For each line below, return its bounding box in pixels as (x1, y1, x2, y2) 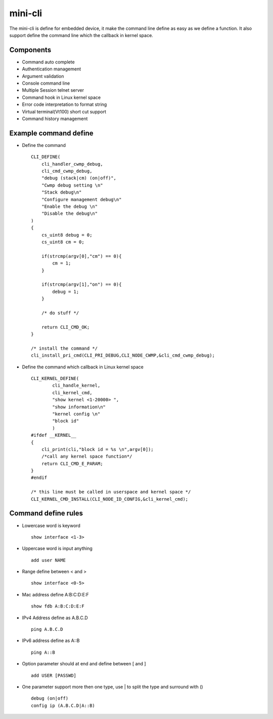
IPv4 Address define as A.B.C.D (22, 615, 88, 621)
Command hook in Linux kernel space (22, 94, 101, 100)
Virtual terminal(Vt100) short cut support (22, 108, 106, 115)
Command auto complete (22, 59, 75, 65)
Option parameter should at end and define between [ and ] (22, 661, 146, 667)
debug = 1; (52, 289, 79, 294)
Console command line (22, 80, 70, 86)
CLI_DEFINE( (31, 154, 61, 160)
